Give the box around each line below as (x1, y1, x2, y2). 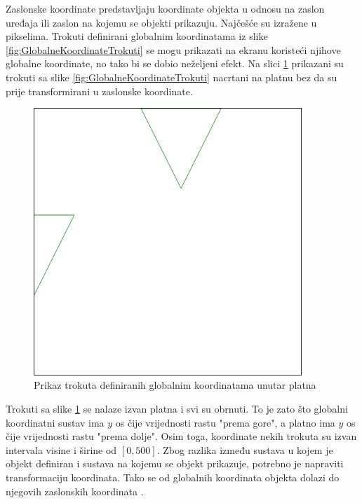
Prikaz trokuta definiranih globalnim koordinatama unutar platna (34, 378, 316, 392)
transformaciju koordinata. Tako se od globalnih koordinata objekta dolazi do (6, 469, 340, 484)
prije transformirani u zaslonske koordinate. (6, 83, 193, 98)
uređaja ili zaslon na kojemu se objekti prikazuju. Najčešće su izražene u (6, 15, 317, 29)
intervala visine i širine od (6, 442, 117, 457)
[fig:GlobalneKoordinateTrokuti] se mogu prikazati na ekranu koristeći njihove (6, 42, 341, 57)
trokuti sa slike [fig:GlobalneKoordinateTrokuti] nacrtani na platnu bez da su (6, 69, 337, 84)
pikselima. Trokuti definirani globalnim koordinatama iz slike (6, 29, 268, 43)
